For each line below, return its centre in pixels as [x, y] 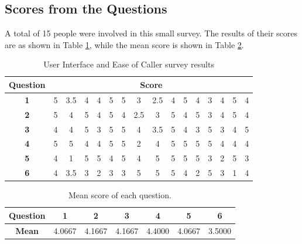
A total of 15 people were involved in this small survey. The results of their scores [151, 33]
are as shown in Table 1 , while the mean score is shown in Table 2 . [124, 44]
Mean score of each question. [120, 195]
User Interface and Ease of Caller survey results [129, 64]
